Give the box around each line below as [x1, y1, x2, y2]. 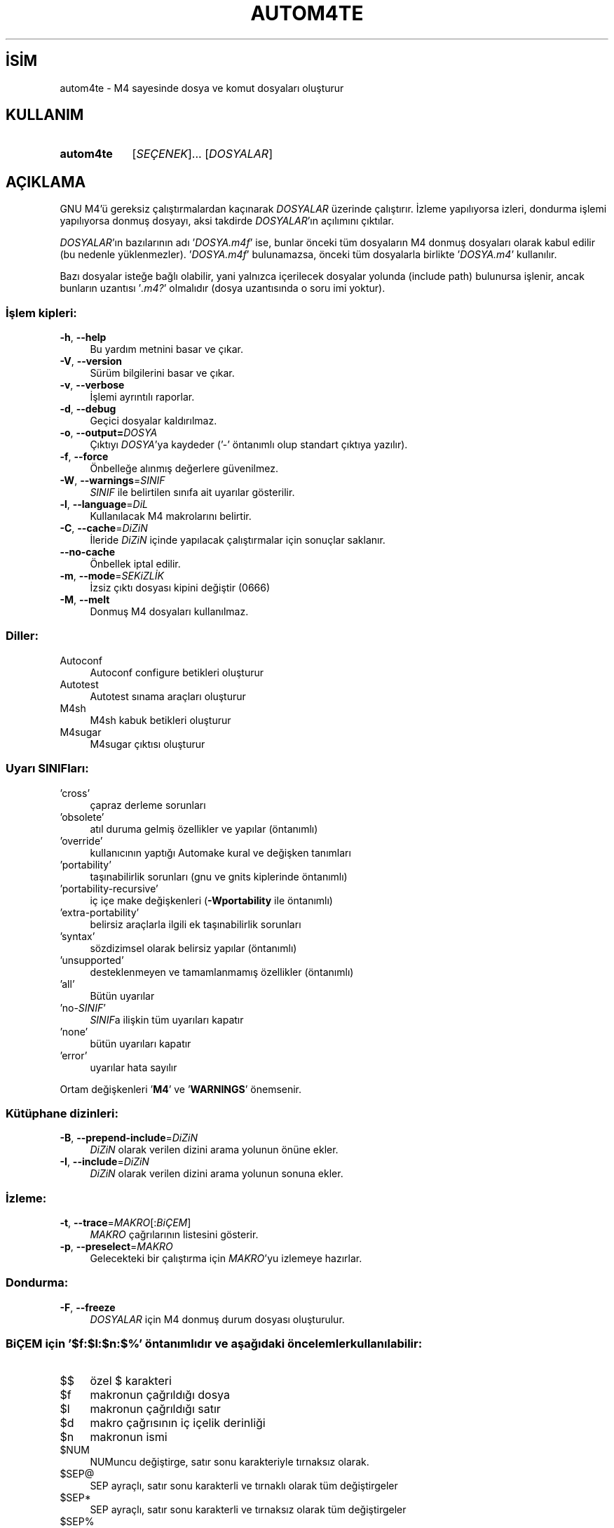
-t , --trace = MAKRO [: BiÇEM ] [60, 1217, 191, 1229]
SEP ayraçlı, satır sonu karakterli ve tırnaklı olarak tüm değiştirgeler [90, 1479, 398, 1492]
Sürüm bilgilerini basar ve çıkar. [90, 367, 235, 380]
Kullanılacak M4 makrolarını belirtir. [90, 510, 252, 523]
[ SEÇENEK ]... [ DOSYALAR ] [132, 147, 273, 161]
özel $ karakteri [90, 1373, 172, 1388]
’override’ [60, 834, 103, 847]
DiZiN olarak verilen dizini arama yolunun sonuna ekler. [90, 1167, 343, 1180]
